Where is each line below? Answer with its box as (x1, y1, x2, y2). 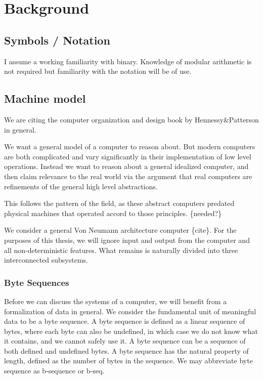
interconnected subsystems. (4, 255, 88, 265)
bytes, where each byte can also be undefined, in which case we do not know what (4, 325, 258, 336)
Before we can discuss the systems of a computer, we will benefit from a (4, 296, 227, 306)
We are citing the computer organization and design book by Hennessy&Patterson (4, 114, 259, 124)
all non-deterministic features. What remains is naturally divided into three (4, 244, 238, 255)
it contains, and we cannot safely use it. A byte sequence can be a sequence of (4, 335, 246, 346)
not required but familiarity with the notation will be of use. (4, 66, 192, 76)
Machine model (4, 91, 86, 106)
